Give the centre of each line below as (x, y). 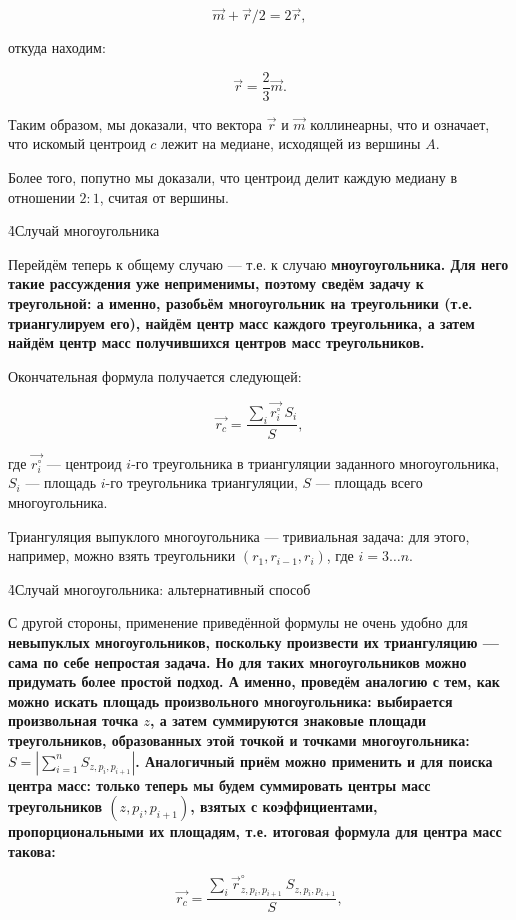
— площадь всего (369, 482)
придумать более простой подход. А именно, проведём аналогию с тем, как (254, 681)
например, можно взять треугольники (122, 555)
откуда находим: (57, 47)
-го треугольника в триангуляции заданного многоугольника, (315, 462)
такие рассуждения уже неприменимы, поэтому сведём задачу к (216, 283)
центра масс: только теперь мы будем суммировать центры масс (219, 784)
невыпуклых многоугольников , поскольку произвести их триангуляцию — (253, 641)
